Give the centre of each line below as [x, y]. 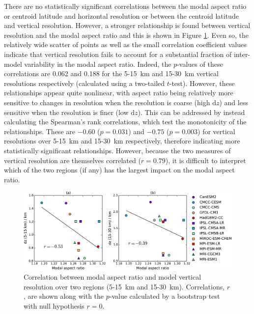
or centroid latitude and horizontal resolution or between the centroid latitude [121, 15]
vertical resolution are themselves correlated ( [72, 160]
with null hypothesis [54, 305]
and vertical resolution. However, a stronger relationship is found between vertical [127, 25]
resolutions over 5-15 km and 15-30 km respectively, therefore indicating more [122, 141]
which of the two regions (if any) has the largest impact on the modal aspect [119, 170]
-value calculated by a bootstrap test [165, 296]
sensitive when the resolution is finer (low [66, 112]
